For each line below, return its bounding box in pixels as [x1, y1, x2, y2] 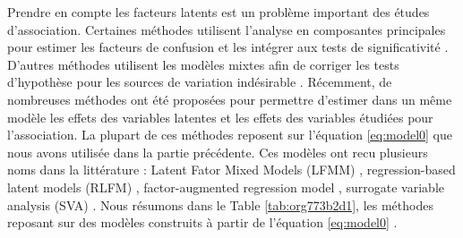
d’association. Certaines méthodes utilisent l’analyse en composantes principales [7, 20, 446, 38]
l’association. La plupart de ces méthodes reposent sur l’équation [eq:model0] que [7, 125, 453, 144]
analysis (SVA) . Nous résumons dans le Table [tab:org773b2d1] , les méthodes [7, 195, 433, 214]
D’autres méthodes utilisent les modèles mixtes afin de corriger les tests [7, 55, 399, 73]
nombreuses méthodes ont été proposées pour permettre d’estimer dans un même [7, 89, 452, 108]
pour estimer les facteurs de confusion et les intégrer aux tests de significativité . [7, 38, 449, 56]
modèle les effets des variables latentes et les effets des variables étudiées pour [7, 107, 433, 126]
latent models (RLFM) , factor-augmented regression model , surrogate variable [7, 177, 445, 196]
